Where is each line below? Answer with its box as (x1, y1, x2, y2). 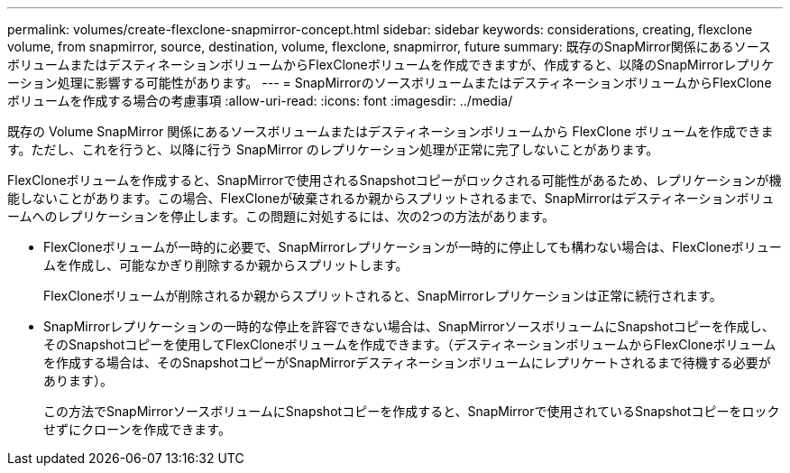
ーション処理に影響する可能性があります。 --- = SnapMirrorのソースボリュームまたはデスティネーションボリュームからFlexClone (7, 75, 772, 90)
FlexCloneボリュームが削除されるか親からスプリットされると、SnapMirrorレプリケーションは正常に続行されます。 (43, 288, 722, 303)
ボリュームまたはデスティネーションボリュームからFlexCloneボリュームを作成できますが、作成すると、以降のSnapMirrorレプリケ (7, 57, 775, 72)
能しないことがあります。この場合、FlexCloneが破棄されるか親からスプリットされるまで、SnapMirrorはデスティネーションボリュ (7, 190, 775, 206)
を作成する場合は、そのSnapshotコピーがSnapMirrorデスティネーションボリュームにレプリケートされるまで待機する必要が (43, 355, 771, 370)
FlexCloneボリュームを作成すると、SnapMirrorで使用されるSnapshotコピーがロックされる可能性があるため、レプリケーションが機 (7, 172, 782, 188)
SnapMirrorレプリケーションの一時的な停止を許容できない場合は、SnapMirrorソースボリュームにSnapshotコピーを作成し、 (43, 319, 775, 334)
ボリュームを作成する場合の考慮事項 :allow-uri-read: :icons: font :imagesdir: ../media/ (7, 93, 513, 108)
